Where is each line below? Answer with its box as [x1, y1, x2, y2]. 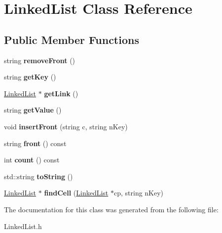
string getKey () [4, 72, 56, 82]
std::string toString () [4, 171, 73, 181]
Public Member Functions [4, 32, 139, 47]
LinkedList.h [4, 221, 42, 231]
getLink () [44, 88, 78, 98]
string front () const [4, 138, 67, 148]
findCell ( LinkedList [44, 188, 109, 198]
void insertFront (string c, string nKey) [4, 121, 128, 131]
